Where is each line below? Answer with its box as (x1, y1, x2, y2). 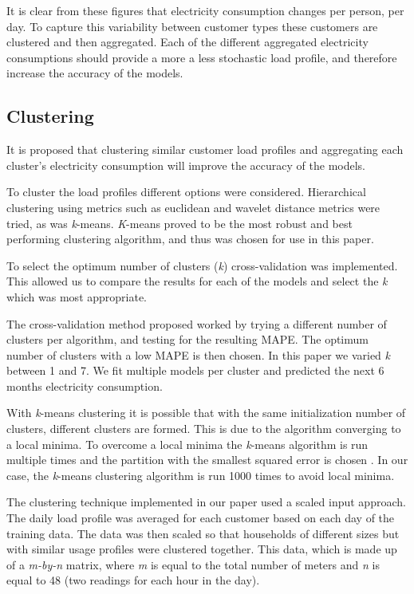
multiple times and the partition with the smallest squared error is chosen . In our (6, 451, 408, 468)
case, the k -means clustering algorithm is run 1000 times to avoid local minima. (6, 466, 395, 483)
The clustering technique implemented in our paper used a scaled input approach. (6, 494, 406, 510)
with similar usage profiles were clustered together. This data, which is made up (6, 541, 397, 557)
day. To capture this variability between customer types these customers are (6, 18, 378, 34)
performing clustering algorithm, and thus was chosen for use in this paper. (6, 230, 374, 247)
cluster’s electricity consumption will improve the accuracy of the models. (6, 156, 365, 173)
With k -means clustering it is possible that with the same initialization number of (6, 404, 406, 421)
